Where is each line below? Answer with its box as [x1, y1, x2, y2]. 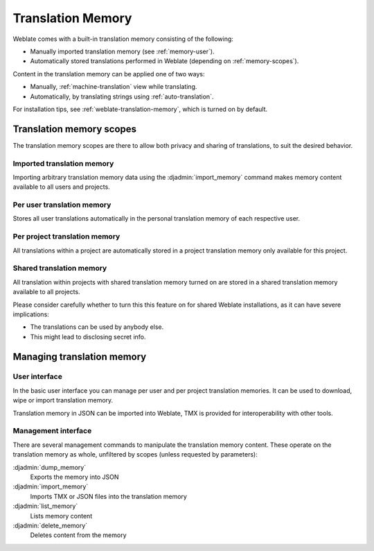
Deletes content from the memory [30, 531, 127, 539]
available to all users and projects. [12, 183, 110, 191]
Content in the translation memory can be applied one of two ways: [12, 69, 205, 78]
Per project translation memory [12, 232, 121, 241]
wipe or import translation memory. [12, 396, 114, 405]
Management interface [12, 426, 92, 436]
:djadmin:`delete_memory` [12, 521, 88, 529]
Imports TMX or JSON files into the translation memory [30, 492, 187, 500]
